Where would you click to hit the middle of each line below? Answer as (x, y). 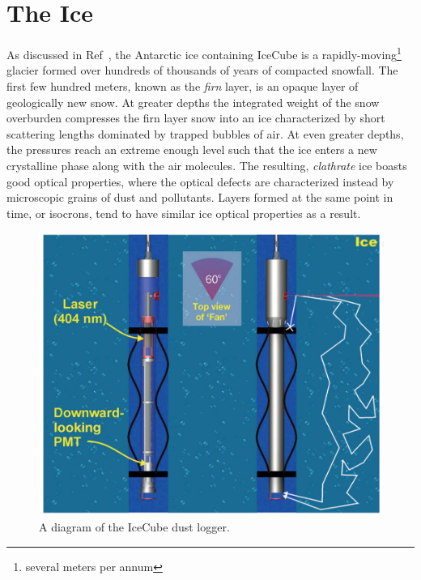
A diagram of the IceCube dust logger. (134, 527)
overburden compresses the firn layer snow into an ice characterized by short (196, 118)
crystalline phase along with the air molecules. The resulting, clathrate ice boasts (207, 165)
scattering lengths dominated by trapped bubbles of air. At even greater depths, (205, 133)
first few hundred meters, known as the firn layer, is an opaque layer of (183, 85)
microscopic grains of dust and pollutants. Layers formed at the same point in (200, 197)
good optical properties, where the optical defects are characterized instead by (200, 181)
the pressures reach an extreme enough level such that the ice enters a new (192, 149)
